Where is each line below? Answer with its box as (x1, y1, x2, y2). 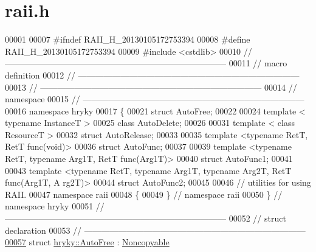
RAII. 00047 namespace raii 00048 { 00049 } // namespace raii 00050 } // (5, 187, 283, 200)
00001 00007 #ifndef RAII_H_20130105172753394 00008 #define (5, 33, 250, 46)
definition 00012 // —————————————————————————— (5, 68, 300, 81)
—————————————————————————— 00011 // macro (5, 57, 287, 69)
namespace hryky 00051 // (5, 200, 105, 212)
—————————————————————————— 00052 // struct (5, 212, 286, 225)
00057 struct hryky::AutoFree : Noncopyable (5, 236, 170, 248)
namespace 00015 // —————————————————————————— (5, 93, 304, 105)
